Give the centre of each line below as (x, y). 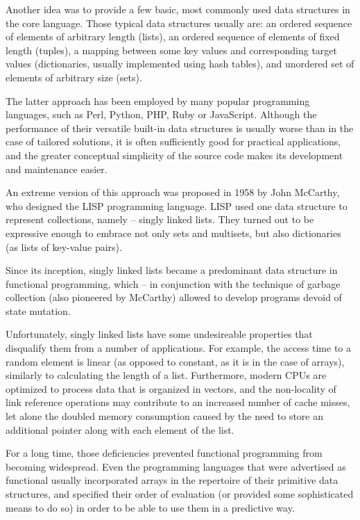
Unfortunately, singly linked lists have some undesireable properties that (159, 334)
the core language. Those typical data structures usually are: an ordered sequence (179, 23)
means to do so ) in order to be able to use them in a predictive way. (150, 507)
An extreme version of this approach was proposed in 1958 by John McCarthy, (173, 192)
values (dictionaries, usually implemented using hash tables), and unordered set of (180, 64)
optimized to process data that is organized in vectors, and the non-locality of (171, 388)
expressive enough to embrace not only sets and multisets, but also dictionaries (173, 233)
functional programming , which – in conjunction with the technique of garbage (173, 283)
